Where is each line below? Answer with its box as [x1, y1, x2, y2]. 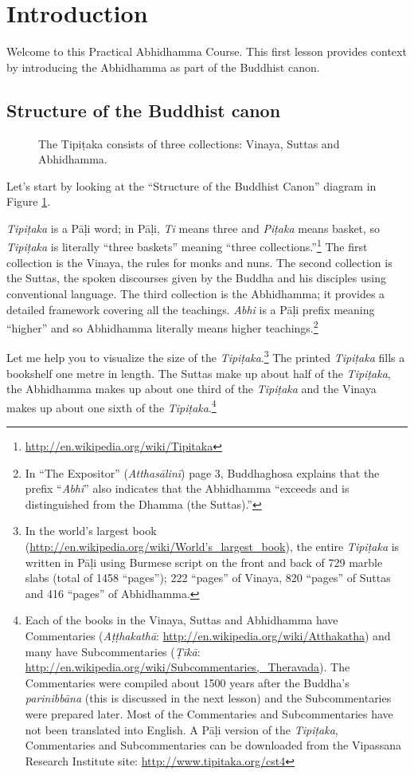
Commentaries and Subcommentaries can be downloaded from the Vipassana [25, 737, 401, 753]
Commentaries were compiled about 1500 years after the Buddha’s [25, 674, 350, 690]
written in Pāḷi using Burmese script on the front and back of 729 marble [25, 553, 383, 570]
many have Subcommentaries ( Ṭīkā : [25, 643, 201, 659]
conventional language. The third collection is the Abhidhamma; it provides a [6, 285, 385, 301]
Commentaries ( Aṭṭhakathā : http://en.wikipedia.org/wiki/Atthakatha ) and [25, 627, 391, 643]
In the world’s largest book [25, 522, 157, 539]
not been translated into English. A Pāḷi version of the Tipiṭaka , [25, 721, 338, 738]
